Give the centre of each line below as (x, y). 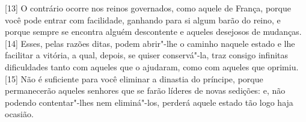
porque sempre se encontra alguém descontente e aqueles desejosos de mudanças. (153, 32)
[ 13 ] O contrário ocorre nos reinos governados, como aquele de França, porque (148, 8)
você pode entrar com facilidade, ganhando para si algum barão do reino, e (143, 20)
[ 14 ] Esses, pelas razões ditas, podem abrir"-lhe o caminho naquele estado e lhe (150, 43)
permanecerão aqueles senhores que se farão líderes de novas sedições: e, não (145, 90)
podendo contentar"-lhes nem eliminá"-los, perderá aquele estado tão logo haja (149, 102)
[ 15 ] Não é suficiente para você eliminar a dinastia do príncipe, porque (134, 78)
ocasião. (19, 114)
